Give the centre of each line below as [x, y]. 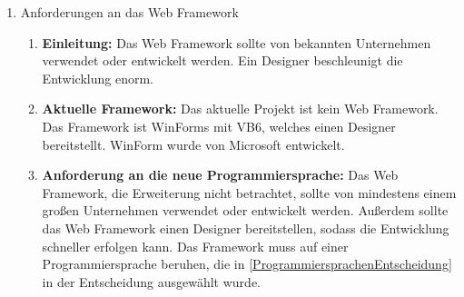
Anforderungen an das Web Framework [129, 12]
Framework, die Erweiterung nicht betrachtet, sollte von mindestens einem [249, 192]
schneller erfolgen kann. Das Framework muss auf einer [195, 246]
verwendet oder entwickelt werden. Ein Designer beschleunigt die [222, 60]
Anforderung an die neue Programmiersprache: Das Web [220, 175]
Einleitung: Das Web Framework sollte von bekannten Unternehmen [237, 42]
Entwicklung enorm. [98, 78]
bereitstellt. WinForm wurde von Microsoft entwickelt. [193, 144]
